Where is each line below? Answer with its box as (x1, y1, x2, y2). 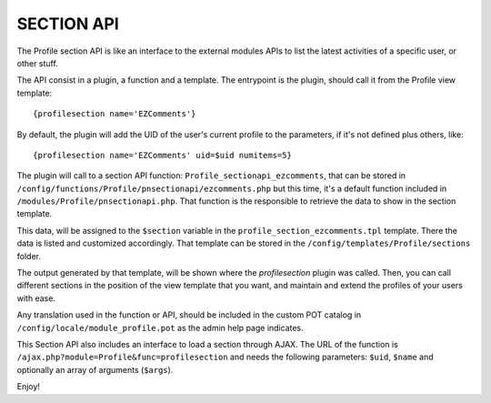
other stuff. (16, 57, 58, 68)
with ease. (16, 292, 56, 304)
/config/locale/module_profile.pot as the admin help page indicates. (16, 322, 304, 333)
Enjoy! (16, 381, 41, 392)
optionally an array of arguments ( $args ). (16, 364, 174, 375)
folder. (16, 250, 41, 261)
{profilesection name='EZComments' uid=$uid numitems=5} (33, 150, 293, 160)
